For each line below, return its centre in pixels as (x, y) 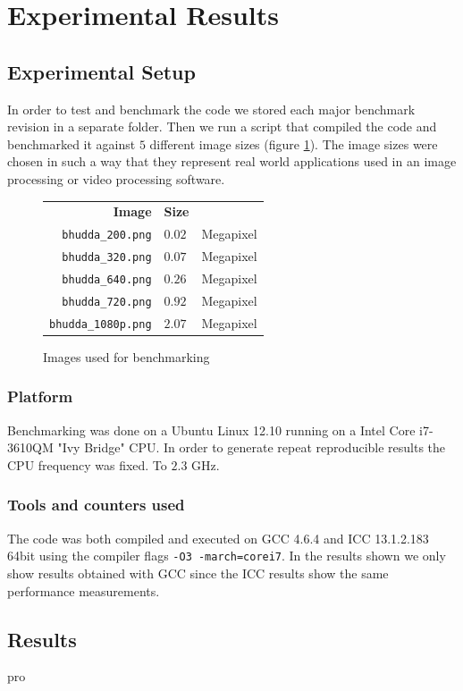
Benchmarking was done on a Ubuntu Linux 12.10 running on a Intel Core (211, 430)
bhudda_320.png (107, 258)
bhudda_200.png (107, 236)
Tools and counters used (96, 505)
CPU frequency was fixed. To (87, 464)
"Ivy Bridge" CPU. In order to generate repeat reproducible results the (252, 447)
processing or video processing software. (116, 178)
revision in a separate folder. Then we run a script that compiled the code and (222, 126)
